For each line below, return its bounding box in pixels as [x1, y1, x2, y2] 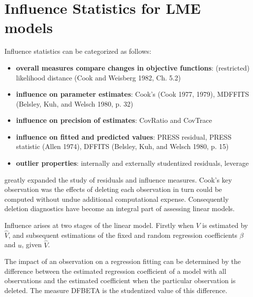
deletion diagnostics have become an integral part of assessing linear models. [4, 203, 235, 214]
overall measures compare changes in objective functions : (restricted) [16, 62, 250, 73]
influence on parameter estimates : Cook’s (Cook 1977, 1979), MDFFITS [16, 89, 249, 99]
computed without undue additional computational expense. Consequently [4, 193, 229, 204]
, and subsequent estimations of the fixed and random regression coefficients [8, 229, 238, 240]
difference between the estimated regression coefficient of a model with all [4, 265, 226, 276]
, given [22, 239, 42, 250]
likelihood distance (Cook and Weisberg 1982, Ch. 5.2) [16, 72, 181, 82]
